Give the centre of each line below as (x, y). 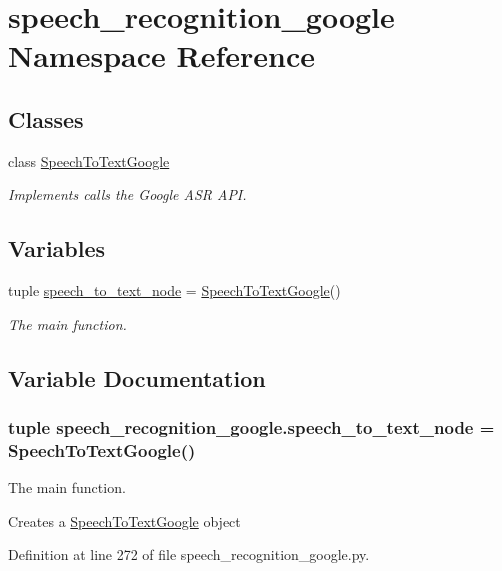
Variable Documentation (137, 377)
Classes (46, 118)
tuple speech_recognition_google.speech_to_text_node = (251, 427)
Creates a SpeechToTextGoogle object (124, 520)
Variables (57, 248)
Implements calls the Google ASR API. (127, 194)
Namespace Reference (161, 55)
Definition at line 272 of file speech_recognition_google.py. (189, 554)
